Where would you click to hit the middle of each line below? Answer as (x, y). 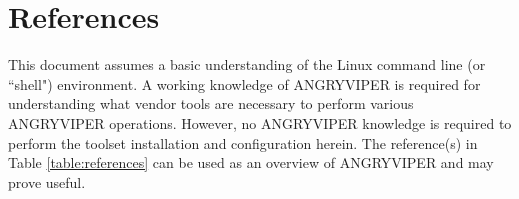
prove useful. (47, 181)
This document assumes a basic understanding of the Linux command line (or (247, 64)
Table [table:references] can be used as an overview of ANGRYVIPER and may (251, 162)
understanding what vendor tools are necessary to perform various (211, 103)
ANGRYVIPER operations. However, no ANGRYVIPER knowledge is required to (260, 122)
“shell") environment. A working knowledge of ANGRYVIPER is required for (244, 83)
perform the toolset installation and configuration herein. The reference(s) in (243, 142)
